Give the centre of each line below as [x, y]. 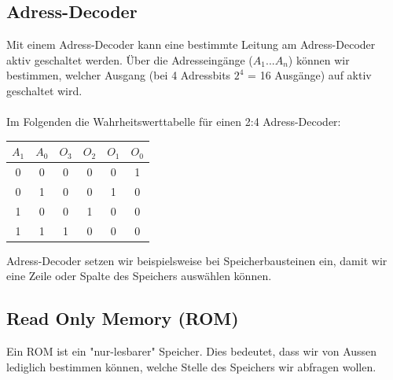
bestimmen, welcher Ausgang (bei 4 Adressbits [119, 75]
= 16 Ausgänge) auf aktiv [310, 75]
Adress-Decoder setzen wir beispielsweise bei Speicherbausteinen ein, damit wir [197, 260]
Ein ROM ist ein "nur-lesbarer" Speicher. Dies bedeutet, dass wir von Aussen [192, 351]
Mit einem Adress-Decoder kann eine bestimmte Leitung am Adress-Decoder [191, 44]
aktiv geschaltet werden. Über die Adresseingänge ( [130, 59]
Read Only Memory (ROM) [123, 318]
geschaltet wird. [44, 90]
